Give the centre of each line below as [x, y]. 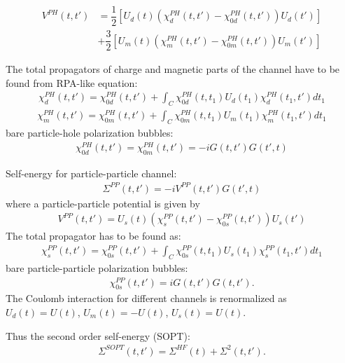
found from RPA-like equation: [72, 82]
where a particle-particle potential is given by [103, 203]
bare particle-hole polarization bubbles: [90, 133]
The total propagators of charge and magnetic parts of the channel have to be [173, 69]
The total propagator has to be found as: [93, 236]
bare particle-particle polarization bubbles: [97, 267]
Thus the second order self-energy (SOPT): [98, 335]
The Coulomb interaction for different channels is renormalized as [146, 298]
